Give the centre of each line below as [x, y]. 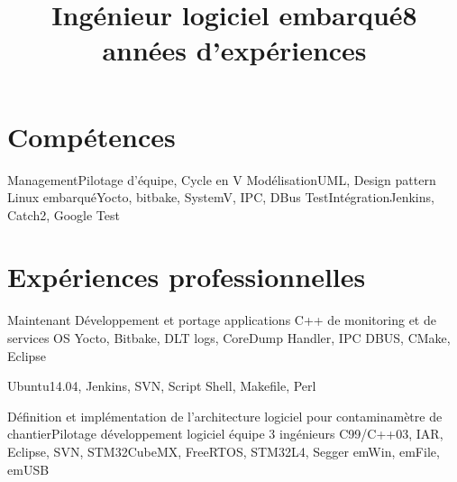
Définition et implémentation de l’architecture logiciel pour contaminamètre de [225, 416]
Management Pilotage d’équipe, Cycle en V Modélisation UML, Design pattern [222, 179]
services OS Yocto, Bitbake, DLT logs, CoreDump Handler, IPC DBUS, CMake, [229, 338]
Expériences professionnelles [187, 277]
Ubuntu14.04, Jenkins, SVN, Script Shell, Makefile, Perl [162, 386]
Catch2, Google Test [64, 214]
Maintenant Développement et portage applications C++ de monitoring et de [222, 320]
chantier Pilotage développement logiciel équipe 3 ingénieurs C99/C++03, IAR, [225, 434]
